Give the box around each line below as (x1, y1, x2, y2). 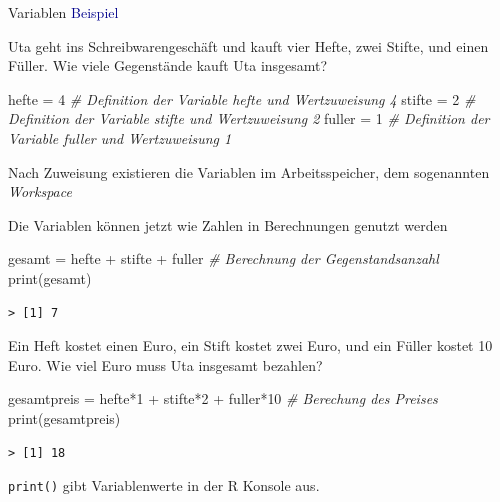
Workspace (8, 181, 72, 202)
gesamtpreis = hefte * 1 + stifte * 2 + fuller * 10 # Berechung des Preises (8, 388, 438, 409)
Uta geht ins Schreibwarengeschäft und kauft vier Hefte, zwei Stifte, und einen (8, 35, 489, 56)
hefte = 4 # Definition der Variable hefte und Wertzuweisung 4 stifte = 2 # (8, 88, 476, 109)
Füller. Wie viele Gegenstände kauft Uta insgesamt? (8, 55, 328, 76)
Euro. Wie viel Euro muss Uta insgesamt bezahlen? (8, 354, 323, 375)
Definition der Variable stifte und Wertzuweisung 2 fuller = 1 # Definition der (8, 108, 490, 129)
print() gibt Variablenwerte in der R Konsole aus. (8, 475, 320, 496)
